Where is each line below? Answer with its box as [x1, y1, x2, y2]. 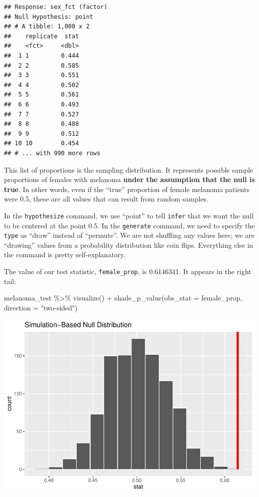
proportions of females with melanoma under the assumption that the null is [4, 174, 255, 185]
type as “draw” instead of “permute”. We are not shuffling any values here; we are [4, 230, 255, 240]
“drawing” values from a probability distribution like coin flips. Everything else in [4, 239, 254, 250]
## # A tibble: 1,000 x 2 [4, 23, 90, 30]
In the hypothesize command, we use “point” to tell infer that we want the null [4, 210, 254, 220]
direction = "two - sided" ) [4, 302, 78, 312]
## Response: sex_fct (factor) [4, 3, 108, 10]
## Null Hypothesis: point [4, 13, 93, 20]
